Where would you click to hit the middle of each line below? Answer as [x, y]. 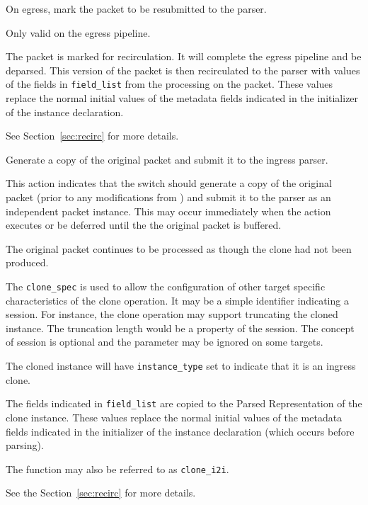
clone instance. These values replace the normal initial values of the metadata [174, 417]
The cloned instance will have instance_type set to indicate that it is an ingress [181, 365]
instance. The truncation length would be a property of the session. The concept [180, 328]
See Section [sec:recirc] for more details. [92, 136]
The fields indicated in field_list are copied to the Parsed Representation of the [184, 403]
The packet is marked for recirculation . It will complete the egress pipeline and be [184, 56]
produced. [27, 262]
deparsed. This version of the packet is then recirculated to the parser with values [183, 70]
